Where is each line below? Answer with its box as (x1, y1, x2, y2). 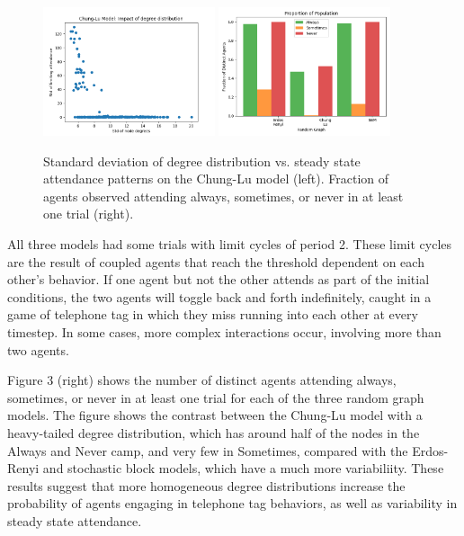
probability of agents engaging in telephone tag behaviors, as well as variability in (7, 494, 458, 513)
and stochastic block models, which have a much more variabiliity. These (42, 459, 444, 478)
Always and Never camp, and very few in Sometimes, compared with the (7, 441, 408, 460)
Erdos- (412, 441, 449, 460)
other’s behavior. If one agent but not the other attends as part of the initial (7, 270, 430, 289)
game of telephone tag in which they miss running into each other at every (7, 305, 418, 324)
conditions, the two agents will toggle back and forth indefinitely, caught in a (7, 287, 432, 306)
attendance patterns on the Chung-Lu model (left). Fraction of (43, 169, 389, 188)
